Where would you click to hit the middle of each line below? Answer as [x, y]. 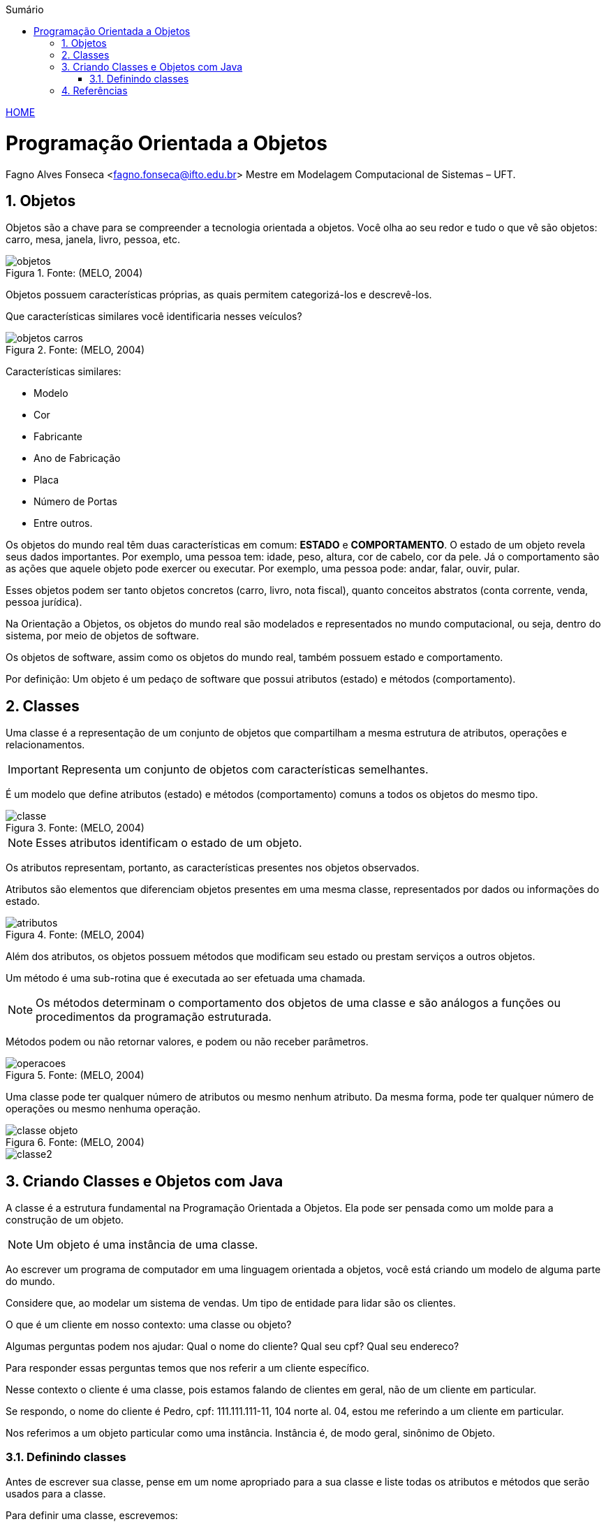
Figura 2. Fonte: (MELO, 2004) [75, 350]
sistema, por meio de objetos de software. [103, 636]
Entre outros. [63, 523]
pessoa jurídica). [44, 602]
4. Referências [95, 90]
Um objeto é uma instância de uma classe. [147, 1245]
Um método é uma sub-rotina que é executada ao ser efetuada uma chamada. [186, 978]
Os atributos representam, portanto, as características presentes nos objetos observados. [213, 868]
